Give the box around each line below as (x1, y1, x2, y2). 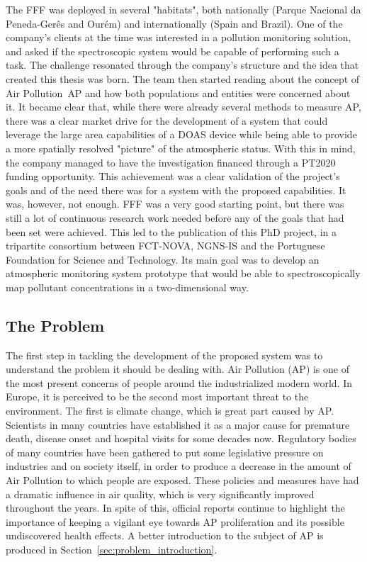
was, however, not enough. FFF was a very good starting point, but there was (6, 196, 344, 211)
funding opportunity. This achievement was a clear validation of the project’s (6, 169, 340, 184)
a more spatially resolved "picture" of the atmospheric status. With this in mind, (6, 140, 356, 155)
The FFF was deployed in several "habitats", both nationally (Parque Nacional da (6, 2, 361, 16)
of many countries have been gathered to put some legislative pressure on (6, 444, 324, 459)
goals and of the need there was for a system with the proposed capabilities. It (6, 182, 346, 197)
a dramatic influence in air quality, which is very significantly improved (6, 486, 315, 501)
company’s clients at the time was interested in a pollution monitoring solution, (6, 30, 351, 45)
